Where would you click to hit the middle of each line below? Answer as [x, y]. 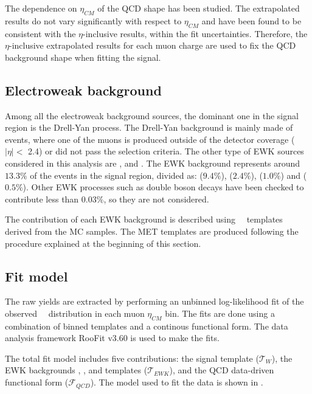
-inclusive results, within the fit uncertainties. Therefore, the [195, 33]
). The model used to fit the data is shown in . [177, 382]
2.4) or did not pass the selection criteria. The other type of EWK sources [166, 151]
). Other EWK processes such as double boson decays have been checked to [163, 187]
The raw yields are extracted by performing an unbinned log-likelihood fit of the [154, 301]
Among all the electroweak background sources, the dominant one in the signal [152, 115]
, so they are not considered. [156, 199]
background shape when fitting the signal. [83, 57]
